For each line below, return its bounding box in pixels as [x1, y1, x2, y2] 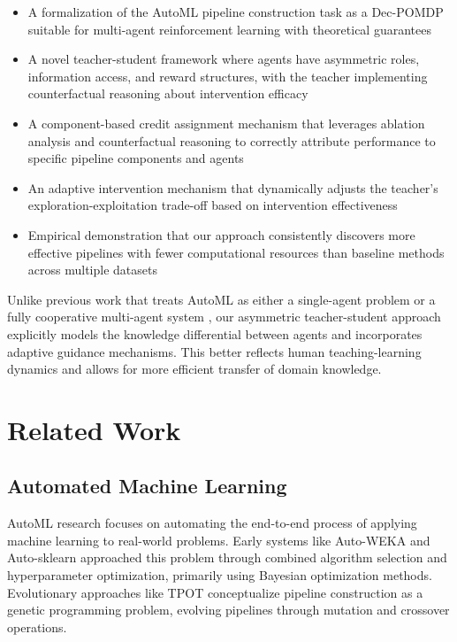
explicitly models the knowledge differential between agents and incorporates [7, 324, 423, 343]
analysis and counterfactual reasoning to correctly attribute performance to [27, 131, 436, 150]
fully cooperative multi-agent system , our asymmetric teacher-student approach [7, 307, 441, 326]
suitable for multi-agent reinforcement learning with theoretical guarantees [27, 19, 431, 38]
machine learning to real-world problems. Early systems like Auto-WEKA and [7, 530, 430, 549]
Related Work [7, 411, 181, 447]
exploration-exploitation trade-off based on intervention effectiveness [27, 196, 398, 214]
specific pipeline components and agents [27, 149, 244, 167]
